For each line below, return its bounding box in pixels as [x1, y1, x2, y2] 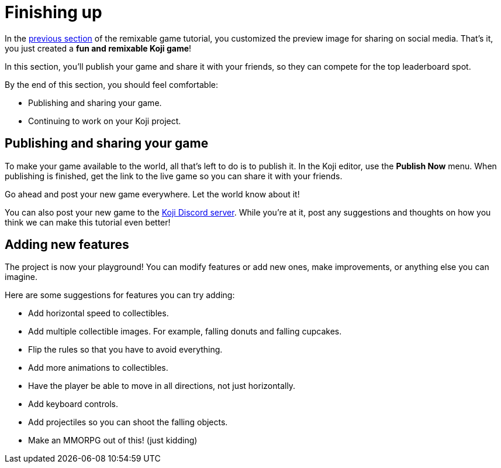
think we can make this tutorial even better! [5, 217, 171, 227]
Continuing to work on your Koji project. [28, 115, 181, 126]
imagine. [5, 272, 37, 282]
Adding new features [5, 237, 129, 252]
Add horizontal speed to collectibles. [28, 308, 169, 319]
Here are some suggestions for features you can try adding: [5, 290, 235, 300]
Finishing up [5, 2, 102, 22]
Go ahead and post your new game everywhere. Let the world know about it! [5, 189, 300, 199]
